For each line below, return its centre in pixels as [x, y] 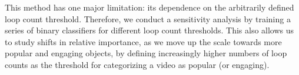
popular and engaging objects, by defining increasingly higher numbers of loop [146, 53]
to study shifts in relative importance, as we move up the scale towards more [143, 41]
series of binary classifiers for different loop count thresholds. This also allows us [149, 30]
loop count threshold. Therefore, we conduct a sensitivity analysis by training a [148, 18]
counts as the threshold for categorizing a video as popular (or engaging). [137, 64]
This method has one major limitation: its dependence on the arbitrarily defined [149, 7]
